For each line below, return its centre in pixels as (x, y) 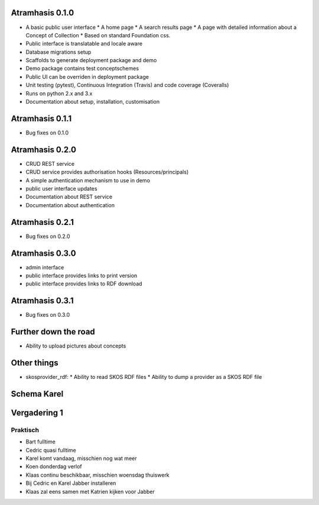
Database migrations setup (58, 52)
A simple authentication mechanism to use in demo (88, 180)
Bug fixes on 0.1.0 (47, 133)
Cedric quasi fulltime (51, 450)
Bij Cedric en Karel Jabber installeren (71, 483)
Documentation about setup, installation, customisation (92, 102)
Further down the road (53, 332)
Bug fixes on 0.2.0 (48, 236)
